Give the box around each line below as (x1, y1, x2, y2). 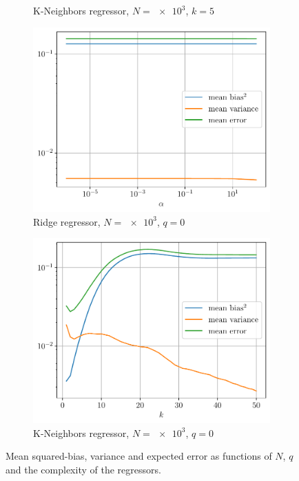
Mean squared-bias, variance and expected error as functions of (6, 449, 272, 463)
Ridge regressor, (33, 214, 101, 228)
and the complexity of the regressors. (6, 462, 161, 476)
